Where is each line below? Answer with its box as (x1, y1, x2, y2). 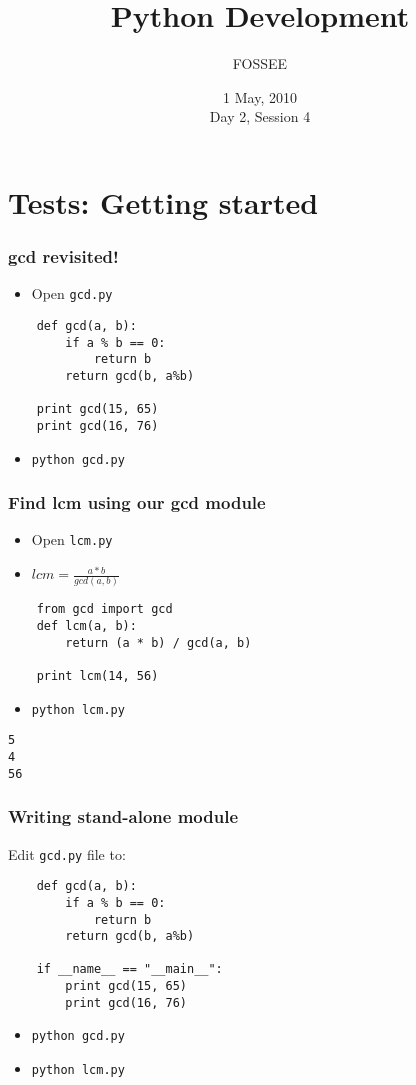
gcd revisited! (8, 244, 119, 269)
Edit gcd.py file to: (8, 843, 126, 864)
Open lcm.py (31, 529, 113, 550)
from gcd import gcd (36, 602, 173, 617)
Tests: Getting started (8, 181, 319, 222)
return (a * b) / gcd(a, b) (65, 635, 252, 650)
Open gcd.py (31, 283, 113, 304)
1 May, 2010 (223, 86, 297, 107)
